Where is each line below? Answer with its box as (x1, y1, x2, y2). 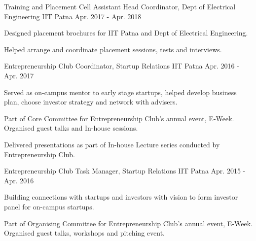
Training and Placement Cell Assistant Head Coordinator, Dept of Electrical (4, 1, 236, 11)
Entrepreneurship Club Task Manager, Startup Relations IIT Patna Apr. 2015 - (4, 166, 246, 176)
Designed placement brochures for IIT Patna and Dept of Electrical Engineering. (4, 28, 248, 38)
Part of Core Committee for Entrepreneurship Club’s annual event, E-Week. (4, 113, 234, 123)
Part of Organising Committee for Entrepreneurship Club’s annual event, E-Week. (4, 218, 253, 228)
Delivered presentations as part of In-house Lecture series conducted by (4, 139, 220, 149)
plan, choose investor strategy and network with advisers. (4, 97, 178, 107)
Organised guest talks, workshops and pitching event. (4, 228, 165, 238)
